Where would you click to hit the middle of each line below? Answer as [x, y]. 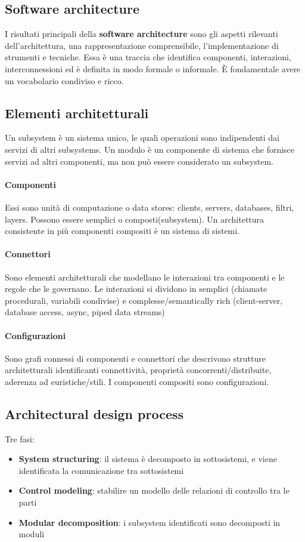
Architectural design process [94, 413]
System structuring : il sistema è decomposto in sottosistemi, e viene [148, 459]
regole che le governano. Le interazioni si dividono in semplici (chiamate [136, 289]
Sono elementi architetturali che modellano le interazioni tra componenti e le [145, 277]
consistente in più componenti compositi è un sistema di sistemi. [122, 231]
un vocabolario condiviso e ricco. [64, 80]
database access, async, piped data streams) [85, 312]
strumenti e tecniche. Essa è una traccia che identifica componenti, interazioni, [148, 57]
